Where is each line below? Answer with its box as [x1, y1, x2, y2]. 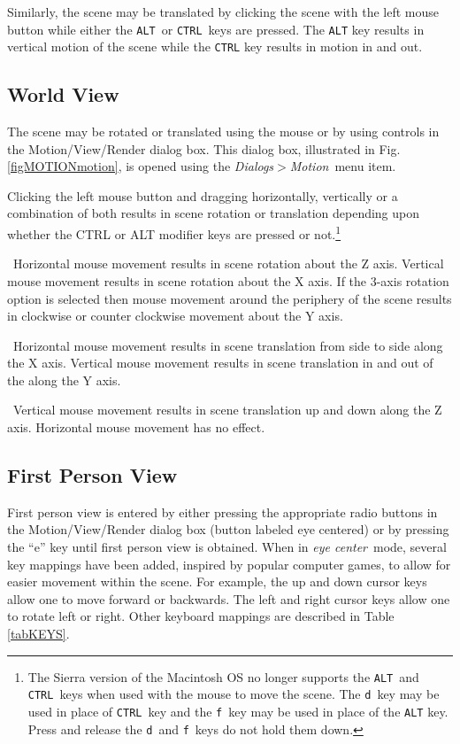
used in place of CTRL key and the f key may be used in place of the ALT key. [27, 701, 448, 720]
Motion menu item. [289, 157, 396, 175]
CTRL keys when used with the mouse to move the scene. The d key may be [27, 685, 440, 703]
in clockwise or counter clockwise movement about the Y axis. [7, 306, 343, 325]
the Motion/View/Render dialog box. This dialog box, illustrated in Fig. [7, 139, 401, 158]
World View [7, 81, 119, 108]
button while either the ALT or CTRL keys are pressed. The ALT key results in [7, 19, 425, 38]
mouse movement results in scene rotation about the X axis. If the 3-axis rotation [7, 271, 449, 290]
